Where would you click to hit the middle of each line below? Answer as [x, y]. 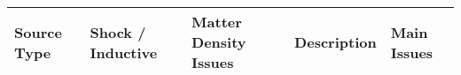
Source [38, 32]
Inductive [124, 52]
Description [336, 42]
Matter [217, 22]
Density [219, 42]
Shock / [118, 32]
